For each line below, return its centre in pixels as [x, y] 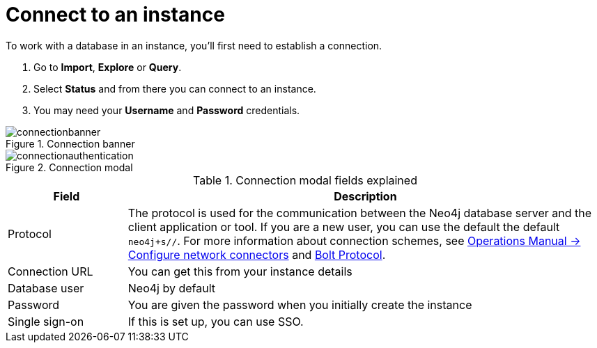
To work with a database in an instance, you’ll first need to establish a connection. [194, 45]
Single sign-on [46, 321]
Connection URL [51, 271]
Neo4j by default [172, 288]
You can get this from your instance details [240, 271]
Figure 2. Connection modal [69, 167]
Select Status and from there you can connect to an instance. [175, 88]
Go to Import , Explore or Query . [108, 67]
